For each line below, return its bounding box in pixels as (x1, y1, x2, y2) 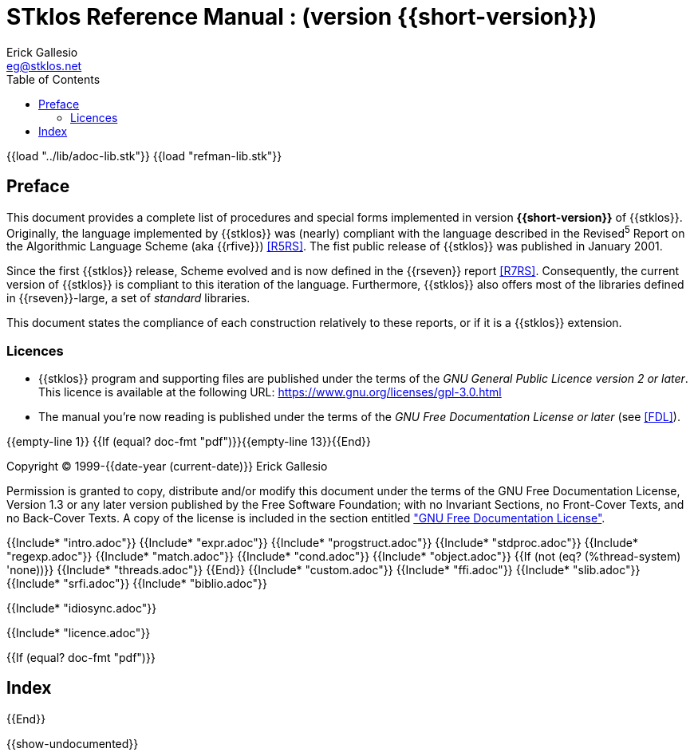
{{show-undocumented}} (6, 736, 139, 750)
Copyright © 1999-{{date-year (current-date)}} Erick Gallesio (6, 459, 328, 473)
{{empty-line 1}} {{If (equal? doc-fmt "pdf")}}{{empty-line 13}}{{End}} (6, 435, 371, 448)
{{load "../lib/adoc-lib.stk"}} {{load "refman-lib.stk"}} (6, 148, 282, 163)
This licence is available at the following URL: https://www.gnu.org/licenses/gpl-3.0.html (38, 385, 502, 399)
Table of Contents (6, 72, 101, 86)
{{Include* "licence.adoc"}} (6, 626, 151, 640)
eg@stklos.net (6, 58, 82, 73)
